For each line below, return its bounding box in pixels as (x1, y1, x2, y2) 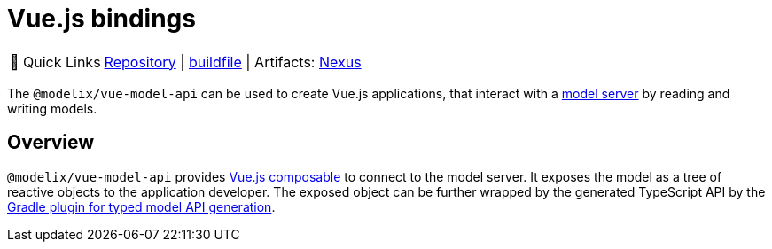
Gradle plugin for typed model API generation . (7, 198, 276, 214)
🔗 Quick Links (10, 52, 101, 71)
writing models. (7, 100, 97, 116)
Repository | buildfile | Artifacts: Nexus (104, 52, 362, 71)
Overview (7, 131, 95, 154)
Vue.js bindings (7, 4, 196, 34)
